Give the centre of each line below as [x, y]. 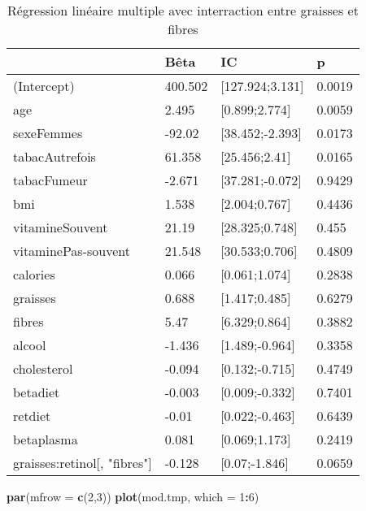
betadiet [37, 392]
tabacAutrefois [54, 156]
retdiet [32, 416]
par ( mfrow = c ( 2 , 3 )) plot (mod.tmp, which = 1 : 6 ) [133, 496]
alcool [30, 345]
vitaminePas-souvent [72, 251]
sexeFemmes [48, 133]
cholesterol [43, 368]
